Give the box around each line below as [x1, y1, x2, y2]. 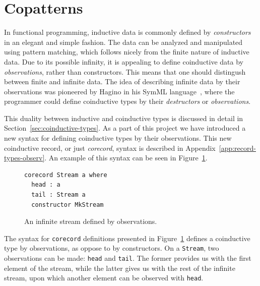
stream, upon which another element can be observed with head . [4, 272, 204, 283]
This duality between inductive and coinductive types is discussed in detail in [4, 112, 243, 123]
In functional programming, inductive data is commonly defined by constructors [4, 27, 251, 37]
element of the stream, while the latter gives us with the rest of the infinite [4, 262, 235, 273]
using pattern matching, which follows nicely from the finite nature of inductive [4, 46, 249, 57]
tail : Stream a [31, 191, 86, 199]
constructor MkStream [31, 201, 104, 208]
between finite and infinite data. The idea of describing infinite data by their [4, 76, 240, 87]
